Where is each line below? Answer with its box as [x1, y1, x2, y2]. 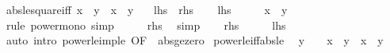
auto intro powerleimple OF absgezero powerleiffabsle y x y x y [6, 32, 384, 48]
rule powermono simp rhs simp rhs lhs [6, 16, 286, 33]
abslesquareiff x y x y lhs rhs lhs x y [6, 2, 288, 17]
